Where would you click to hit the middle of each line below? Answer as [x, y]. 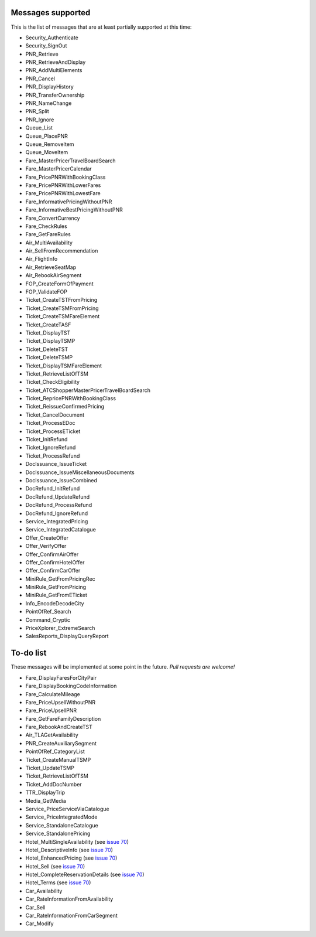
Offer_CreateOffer [47, 538]
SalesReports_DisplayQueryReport [67, 636]
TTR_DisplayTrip [45, 793]
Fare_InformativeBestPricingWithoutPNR [74, 210]
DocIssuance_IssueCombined [61, 480]
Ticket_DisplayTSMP [50, 341]
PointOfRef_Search [48, 612]
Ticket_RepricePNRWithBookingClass [71, 398]
